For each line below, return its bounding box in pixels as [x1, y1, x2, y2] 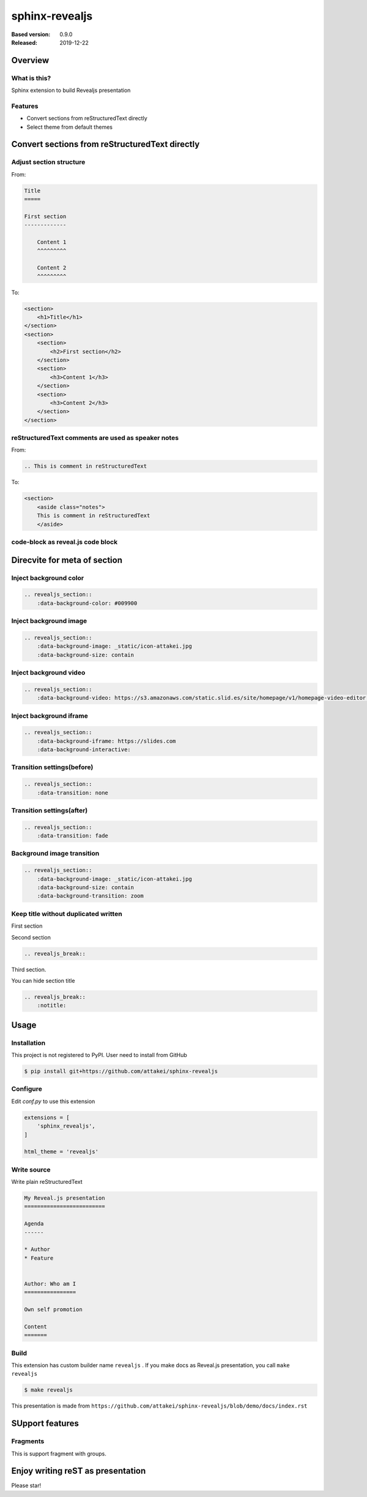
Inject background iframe [11, 711, 88, 720]
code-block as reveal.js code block [11, 537, 118, 546]
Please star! [11, 1482, 42, 1489]
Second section [11, 933, 51, 941]
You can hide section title [11, 977, 75, 984]
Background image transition [11, 849, 100, 858]
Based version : [11, 31, 51, 38]
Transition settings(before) [11, 763, 94, 771]
